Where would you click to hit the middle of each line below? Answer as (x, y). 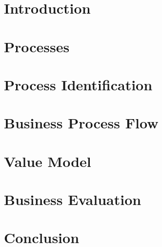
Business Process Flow (81, 123)
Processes (37, 46)
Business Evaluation (73, 199)
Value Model (48, 161)
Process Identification (78, 84)
